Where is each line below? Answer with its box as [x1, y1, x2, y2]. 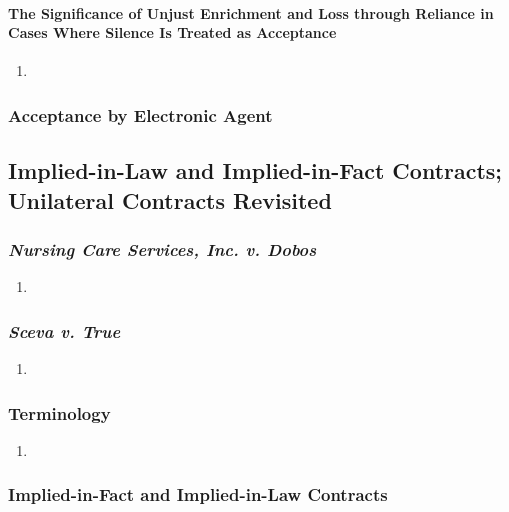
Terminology [8, 400, 111, 425]
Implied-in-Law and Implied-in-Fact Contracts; [8, 155, 503, 186]
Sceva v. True [8, 318, 121, 343]
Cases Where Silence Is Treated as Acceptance [8, 22, 337, 43]
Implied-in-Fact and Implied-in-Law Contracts [8, 482, 388, 507]
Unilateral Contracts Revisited [8, 184, 332, 215]
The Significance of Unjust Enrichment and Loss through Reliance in [8, 2, 494, 23]
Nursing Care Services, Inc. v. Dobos [8, 236, 317, 261]
